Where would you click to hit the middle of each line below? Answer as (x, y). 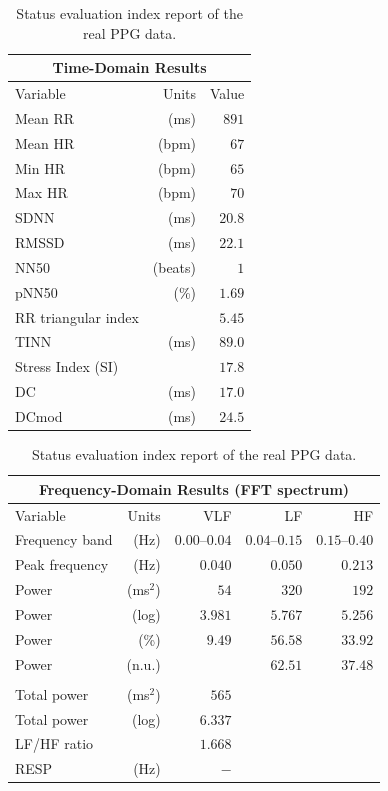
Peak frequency (62, 564)
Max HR (41, 192)
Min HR (40, 167)
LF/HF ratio (54, 743)
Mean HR (45, 142)
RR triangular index (77, 316)
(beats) (174, 266)
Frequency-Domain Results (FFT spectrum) (194, 488)
